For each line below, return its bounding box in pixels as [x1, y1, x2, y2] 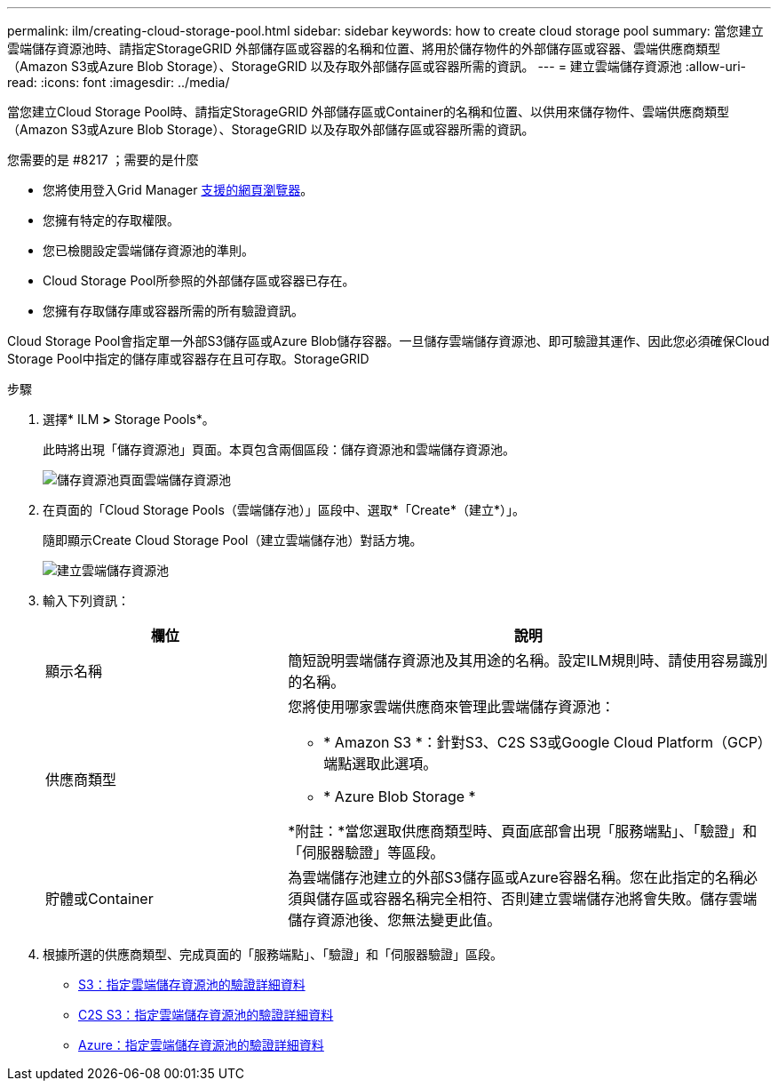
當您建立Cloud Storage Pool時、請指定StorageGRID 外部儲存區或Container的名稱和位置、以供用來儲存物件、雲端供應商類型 [7, 104, 729, 119]
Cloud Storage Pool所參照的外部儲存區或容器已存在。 [43, 273, 355, 288]
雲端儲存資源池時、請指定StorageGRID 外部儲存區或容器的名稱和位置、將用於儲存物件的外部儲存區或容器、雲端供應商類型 [7, 41, 720, 56]
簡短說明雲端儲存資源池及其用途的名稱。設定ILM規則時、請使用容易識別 [288, 652, 768, 669]
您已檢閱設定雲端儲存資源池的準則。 [43, 243, 254, 258]
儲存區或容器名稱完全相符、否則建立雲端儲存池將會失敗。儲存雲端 [316, 890, 758, 908]
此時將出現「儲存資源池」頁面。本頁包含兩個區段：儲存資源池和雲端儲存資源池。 [43, 442, 515, 457]
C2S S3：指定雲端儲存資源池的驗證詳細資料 [78, 1007, 334, 1022]
